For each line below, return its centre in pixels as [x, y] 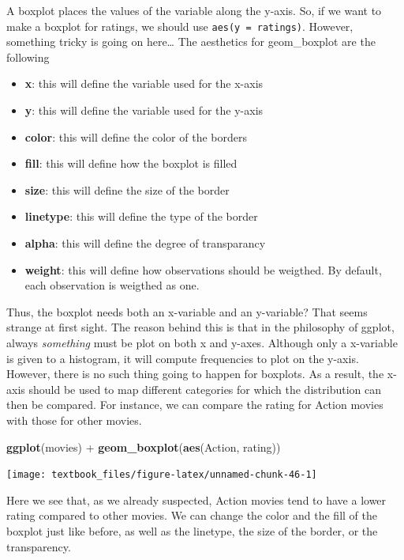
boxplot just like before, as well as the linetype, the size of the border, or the [192, 530]
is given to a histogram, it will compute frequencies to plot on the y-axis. [183, 358]
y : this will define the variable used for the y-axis [144, 110]
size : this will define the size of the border [127, 189]
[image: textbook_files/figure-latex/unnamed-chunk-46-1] [162, 475]
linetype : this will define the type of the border [141, 216]
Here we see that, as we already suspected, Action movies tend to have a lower [196, 499]
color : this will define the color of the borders [136, 136]
